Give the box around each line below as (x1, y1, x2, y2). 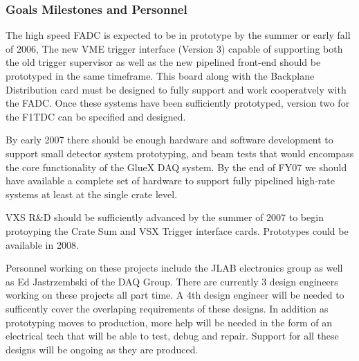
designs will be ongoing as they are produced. (6, 342, 199, 356)
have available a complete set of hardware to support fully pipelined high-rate (6, 173, 335, 188)
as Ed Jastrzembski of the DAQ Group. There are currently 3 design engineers (6, 274, 338, 288)
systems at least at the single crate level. (6, 186, 178, 201)
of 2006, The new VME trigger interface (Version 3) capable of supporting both (6, 41, 343, 55)
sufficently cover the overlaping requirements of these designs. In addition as (6, 301, 329, 315)
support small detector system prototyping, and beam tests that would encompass (6, 146, 354, 160)
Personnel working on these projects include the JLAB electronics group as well (6, 261, 343, 275)
